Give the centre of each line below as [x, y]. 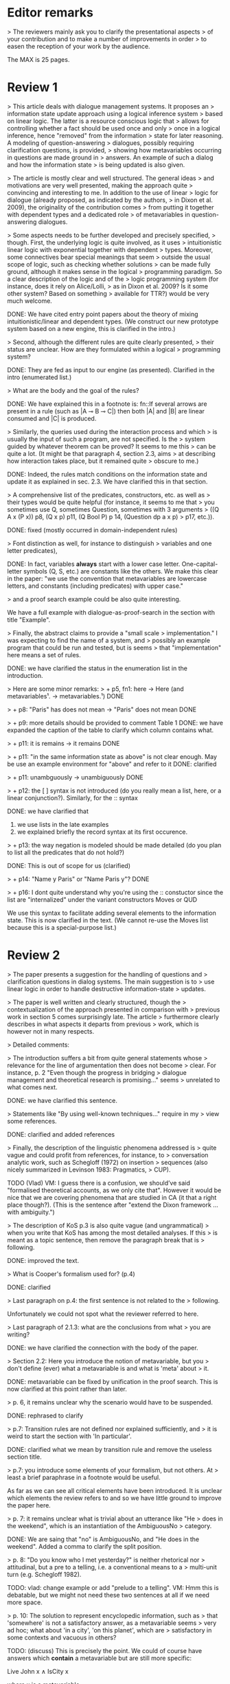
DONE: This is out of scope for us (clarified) [69, 865]
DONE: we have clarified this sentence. [62, 1100]
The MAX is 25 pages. [38, 59]
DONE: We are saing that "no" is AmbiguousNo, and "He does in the [103, 1539]
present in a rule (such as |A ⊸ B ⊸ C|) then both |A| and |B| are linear [106, 411]
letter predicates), [32, 550]
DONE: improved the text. [43, 1260]
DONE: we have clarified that [48, 811]
